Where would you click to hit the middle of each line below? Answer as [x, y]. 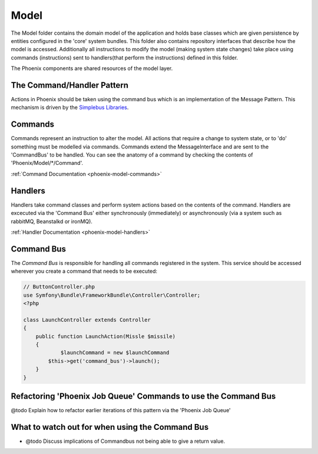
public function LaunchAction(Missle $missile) [106, 336]
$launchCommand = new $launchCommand [115, 353]
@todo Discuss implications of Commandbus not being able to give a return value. [125, 441]
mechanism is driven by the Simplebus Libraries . [70, 107]
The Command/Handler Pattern [70, 85]
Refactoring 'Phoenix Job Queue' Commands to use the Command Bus [143, 396]
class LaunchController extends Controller [87, 320]
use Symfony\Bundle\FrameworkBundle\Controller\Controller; [112, 295]
